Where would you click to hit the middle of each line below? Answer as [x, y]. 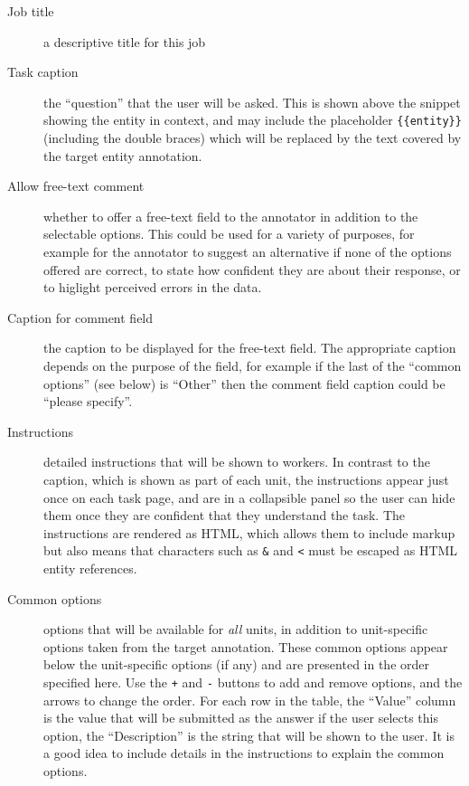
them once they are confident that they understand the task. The [225, 515]
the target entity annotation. [123, 155]
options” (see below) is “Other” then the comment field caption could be [244, 383]
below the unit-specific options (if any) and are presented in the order [237, 664]
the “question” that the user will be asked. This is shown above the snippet [252, 102]
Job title [31, 11]
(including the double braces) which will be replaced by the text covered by [253, 138]
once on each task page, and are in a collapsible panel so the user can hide [249, 497]
